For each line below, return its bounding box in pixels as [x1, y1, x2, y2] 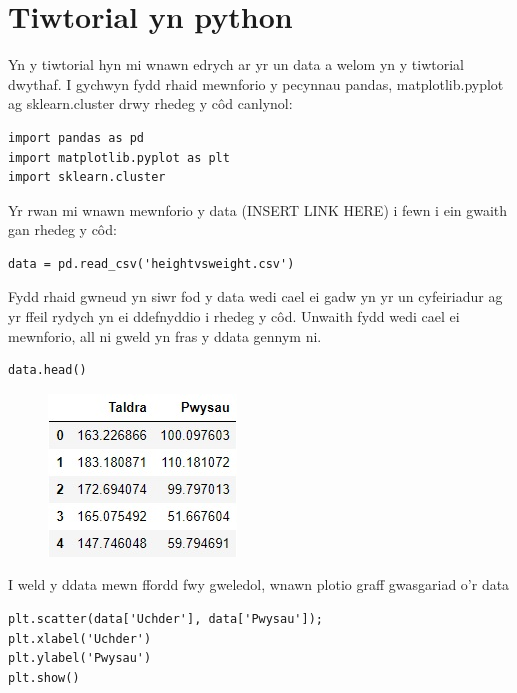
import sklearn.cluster [8, 170, 166, 185]
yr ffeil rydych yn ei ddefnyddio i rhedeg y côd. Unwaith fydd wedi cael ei [8, 306, 460, 327]
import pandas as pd [8, 130, 145, 145]
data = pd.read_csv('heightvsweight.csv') [8, 256, 295, 271]
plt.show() [8, 670, 80, 685]
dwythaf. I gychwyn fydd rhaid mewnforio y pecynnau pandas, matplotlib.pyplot [8, 73, 504, 94]
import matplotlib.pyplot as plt [8, 150, 230, 165]
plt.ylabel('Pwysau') [8, 651, 152, 666]
